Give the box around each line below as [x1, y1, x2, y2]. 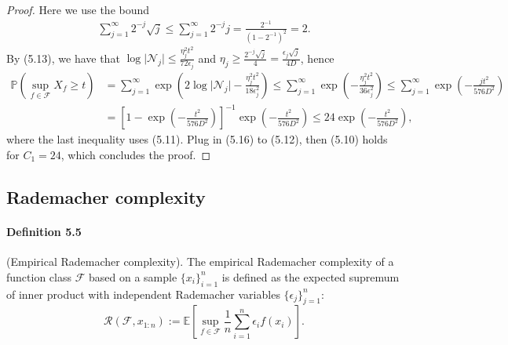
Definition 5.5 [6, 223, 82, 239]
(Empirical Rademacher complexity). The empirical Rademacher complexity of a [6, 253, 394, 270]
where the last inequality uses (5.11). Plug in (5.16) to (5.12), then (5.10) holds [6, 131, 388, 147]
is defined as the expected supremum [221, 268, 400, 285]
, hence [300, 49, 334, 66]
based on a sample [88, 268, 177, 285]
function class [6, 268, 71, 285]
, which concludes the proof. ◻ [60, 147, 211, 163]
